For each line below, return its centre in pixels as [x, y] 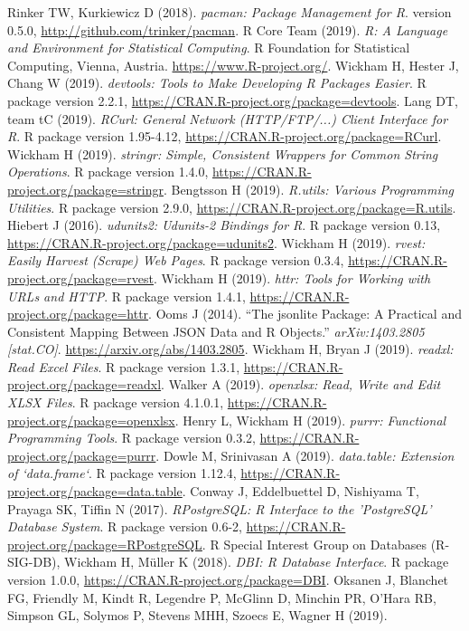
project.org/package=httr [78, 314]
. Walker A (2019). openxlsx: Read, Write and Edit [301, 384]
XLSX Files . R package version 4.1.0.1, [116, 402]
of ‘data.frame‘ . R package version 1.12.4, [122, 473]
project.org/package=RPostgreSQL [105, 544]
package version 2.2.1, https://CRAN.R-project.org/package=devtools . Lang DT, [233, 100]
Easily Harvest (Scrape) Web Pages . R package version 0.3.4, [176, 260]
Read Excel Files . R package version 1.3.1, [124, 366]
